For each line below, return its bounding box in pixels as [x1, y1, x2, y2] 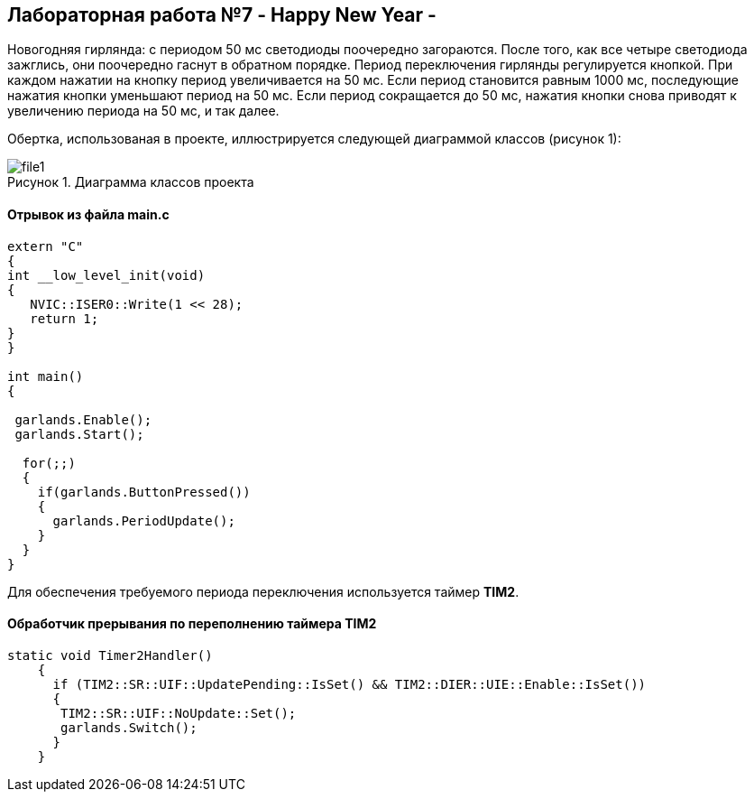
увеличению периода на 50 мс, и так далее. [7, 103, 280, 119]
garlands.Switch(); [60, 720, 198, 735]
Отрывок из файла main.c [7, 207, 170, 223]
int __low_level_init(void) [7, 267, 206, 283]
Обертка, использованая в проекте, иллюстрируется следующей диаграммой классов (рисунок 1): [7, 131, 621, 147]
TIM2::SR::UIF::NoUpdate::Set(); [60, 705, 297, 720]
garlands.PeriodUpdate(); [52, 513, 235, 528]
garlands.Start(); [14, 426, 144, 441]
